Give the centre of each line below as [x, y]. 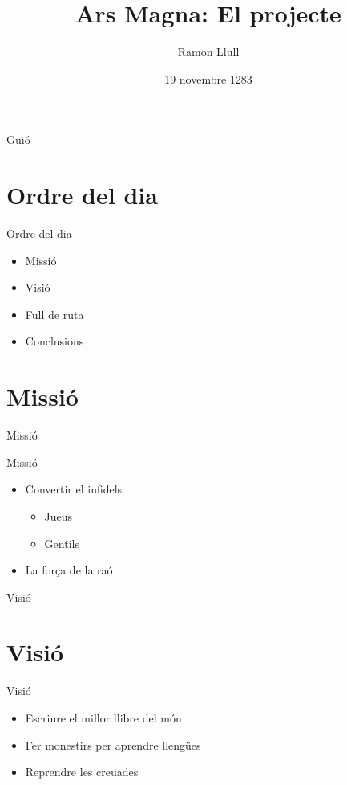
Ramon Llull [208, 52]
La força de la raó [69, 570]
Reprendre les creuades [82, 772]
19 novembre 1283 [208, 78]
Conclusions [54, 341]
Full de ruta [54, 314]
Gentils [62, 543]
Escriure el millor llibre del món [103, 718]
